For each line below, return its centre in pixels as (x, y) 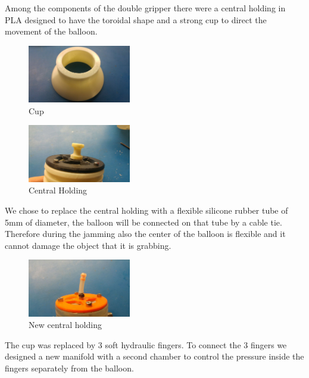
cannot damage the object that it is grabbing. (88, 245)
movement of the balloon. (51, 31)
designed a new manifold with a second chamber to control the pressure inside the (154, 356)
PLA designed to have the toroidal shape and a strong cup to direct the (136, 19)
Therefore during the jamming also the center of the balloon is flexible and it (145, 234)
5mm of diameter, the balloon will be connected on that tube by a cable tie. (143, 222)
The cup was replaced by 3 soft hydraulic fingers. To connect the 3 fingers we (146, 344)
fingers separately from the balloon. (69, 368)
